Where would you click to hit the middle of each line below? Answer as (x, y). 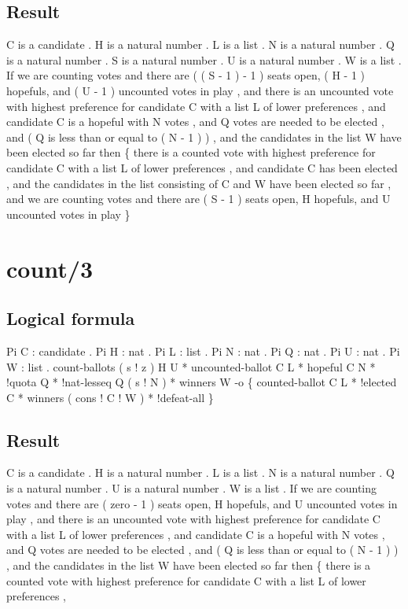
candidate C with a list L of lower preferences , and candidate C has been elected (202, 167)
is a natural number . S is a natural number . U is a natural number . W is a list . (204, 59)
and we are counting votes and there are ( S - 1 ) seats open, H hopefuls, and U (198, 199)
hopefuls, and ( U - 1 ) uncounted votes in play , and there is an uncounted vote (200, 90)
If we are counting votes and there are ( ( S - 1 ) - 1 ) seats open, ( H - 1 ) (186, 75)
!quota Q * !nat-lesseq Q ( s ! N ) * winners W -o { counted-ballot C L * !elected (202, 382)
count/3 (50, 268)
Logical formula (71, 318)
